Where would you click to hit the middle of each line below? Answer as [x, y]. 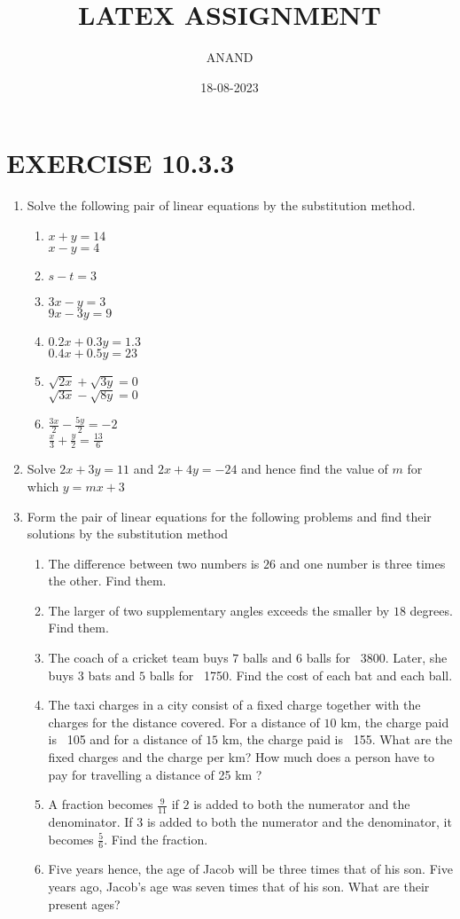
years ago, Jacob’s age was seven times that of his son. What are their [239, 887]
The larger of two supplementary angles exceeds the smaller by [219, 610]
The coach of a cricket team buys [138, 658]
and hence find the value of [315, 469]
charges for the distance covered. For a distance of [184, 722]
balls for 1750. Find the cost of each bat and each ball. [301, 675]
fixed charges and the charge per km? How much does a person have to [242, 757]
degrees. [431, 610]
